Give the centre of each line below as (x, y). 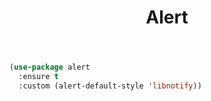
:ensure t (38, 77)
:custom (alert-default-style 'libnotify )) (110, 86)
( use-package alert (50, 67)
